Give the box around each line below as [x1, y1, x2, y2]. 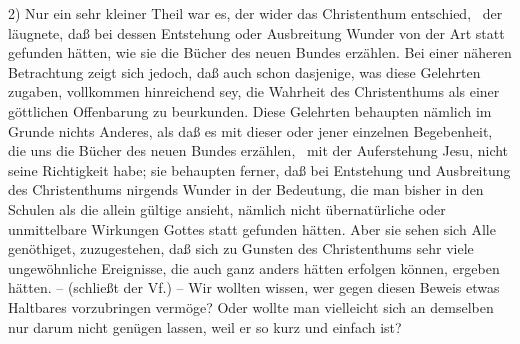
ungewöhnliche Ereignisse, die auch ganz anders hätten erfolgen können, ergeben [8, 257, 500, 278]
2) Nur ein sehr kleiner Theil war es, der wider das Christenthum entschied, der [8, 3, 503, 23]
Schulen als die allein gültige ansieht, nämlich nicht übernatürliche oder [8, 198, 446, 219]
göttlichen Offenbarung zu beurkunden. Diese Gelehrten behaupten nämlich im [8, 100, 492, 121]
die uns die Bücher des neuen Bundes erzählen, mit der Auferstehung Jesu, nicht [8, 140, 509, 161]
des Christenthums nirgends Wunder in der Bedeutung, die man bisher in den [8, 179, 484, 200]
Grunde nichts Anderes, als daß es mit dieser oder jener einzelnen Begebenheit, [8, 120, 493, 141]
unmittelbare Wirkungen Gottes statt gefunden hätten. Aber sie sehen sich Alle [8, 218, 496, 239]
